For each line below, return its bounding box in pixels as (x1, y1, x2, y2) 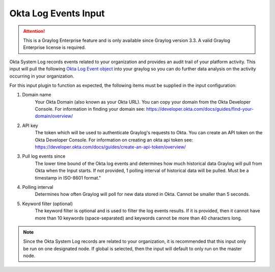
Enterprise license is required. (23, 44, 86, 51)
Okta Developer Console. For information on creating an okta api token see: (35, 137, 194, 143)
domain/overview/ (35, 113, 73, 119)
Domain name (22, 92, 51, 98)
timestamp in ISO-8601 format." (35, 175, 101, 181)
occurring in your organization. (9, 73, 74, 79)
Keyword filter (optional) (22, 201, 73, 207)
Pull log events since (22, 153, 66, 159)
